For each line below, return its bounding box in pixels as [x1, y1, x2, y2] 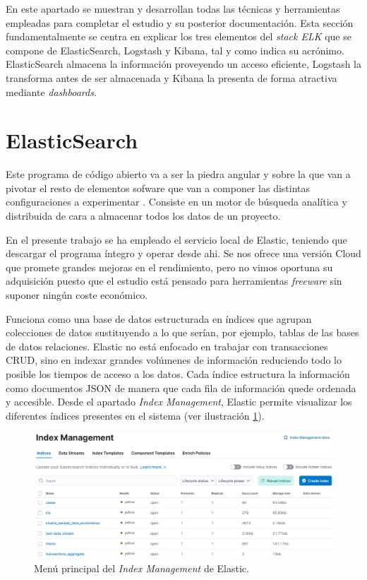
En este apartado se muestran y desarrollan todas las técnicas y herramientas [6, 1, 340, 16]
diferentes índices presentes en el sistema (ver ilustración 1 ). [6, 408, 265, 422]
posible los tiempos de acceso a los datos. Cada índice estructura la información [6, 367, 350, 381]
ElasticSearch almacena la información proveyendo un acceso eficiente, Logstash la [6, 57, 361, 71]
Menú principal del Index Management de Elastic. [34, 560, 249, 575]
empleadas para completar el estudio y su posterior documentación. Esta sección [6, 15, 354, 30]
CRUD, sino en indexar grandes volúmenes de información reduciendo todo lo [6, 353, 342, 367]
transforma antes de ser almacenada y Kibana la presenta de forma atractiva [6, 70, 337, 85]
